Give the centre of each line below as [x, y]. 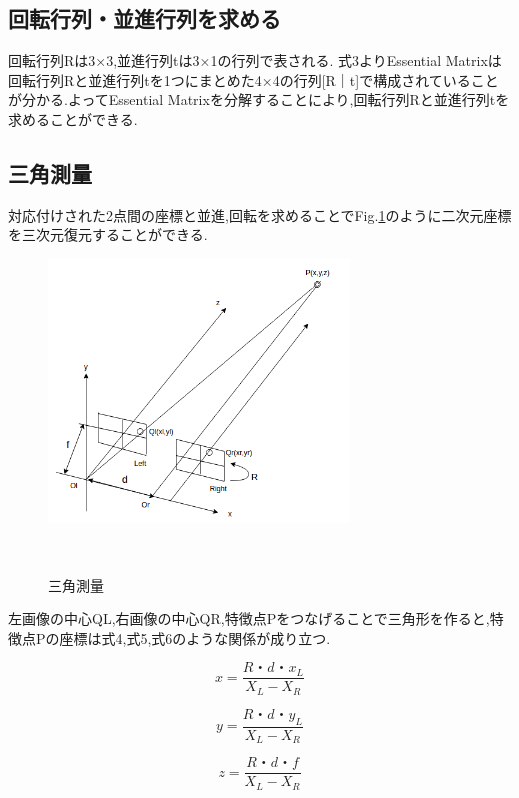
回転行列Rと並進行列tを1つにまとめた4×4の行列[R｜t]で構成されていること [253, 79]
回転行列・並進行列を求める [144, 18]
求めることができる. [73, 118]
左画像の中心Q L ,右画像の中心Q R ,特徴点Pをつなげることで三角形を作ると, [249, 618]
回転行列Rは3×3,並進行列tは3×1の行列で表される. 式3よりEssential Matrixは [255, 60]
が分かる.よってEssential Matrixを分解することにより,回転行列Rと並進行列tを [259, 99]
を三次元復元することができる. [108, 234]
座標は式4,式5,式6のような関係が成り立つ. [195, 637]
